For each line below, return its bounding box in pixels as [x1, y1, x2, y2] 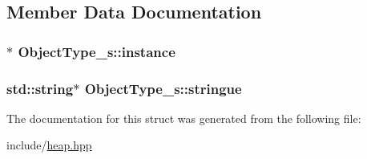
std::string [6, 78, 74, 98]
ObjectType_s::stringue [84, 78, 242, 98]
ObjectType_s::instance [18, 41, 175, 61]
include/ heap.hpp [6, 137, 92, 153]
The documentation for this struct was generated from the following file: [6, 109, 361, 126]
